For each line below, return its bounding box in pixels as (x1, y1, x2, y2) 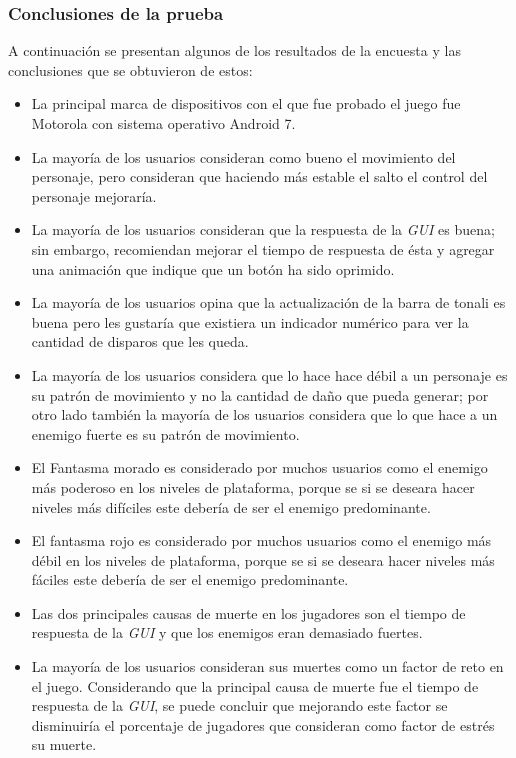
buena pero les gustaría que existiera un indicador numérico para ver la (31, 311, 469, 332)
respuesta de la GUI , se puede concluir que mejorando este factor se (31, 695, 448, 716)
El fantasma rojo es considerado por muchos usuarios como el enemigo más (31, 530, 492, 551)
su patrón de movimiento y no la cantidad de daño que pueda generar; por (31, 384, 489, 405)
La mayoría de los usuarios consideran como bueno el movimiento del (31, 146, 456, 167)
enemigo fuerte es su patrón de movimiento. (31, 423, 300, 444)
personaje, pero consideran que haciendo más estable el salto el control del (31, 166, 488, 187)
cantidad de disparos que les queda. (31, 331, 249, 352)
